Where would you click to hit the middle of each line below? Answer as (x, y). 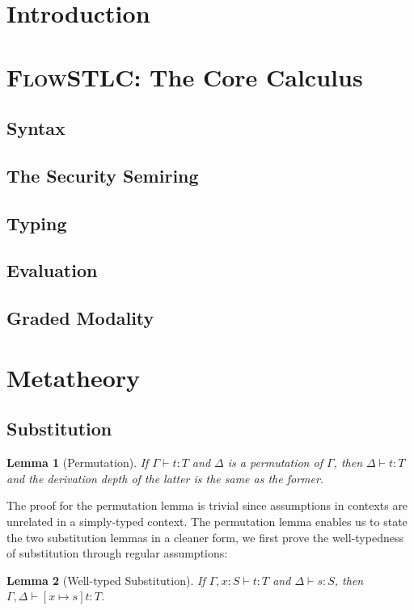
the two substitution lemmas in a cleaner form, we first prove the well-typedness (205, 537)
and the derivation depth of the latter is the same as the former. (165, 478)
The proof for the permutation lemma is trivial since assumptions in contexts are (207, 505)
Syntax (36, 128)
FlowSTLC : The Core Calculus (185, 76)
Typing (37, 223)
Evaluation (52, 270)
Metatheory (74, 377)
